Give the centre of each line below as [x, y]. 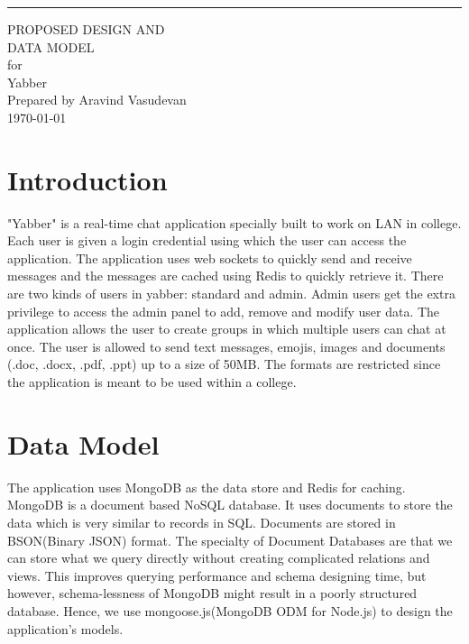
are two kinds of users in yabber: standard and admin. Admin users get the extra [231, 294]
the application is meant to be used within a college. [152, 382]
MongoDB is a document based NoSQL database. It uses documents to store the [230, 505]
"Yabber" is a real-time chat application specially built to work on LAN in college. [234, 222]
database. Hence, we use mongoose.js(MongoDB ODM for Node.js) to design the [230, 610]
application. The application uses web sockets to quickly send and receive [210, 258]
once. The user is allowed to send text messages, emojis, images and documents [226, 346]
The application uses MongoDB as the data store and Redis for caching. [207, 487]
